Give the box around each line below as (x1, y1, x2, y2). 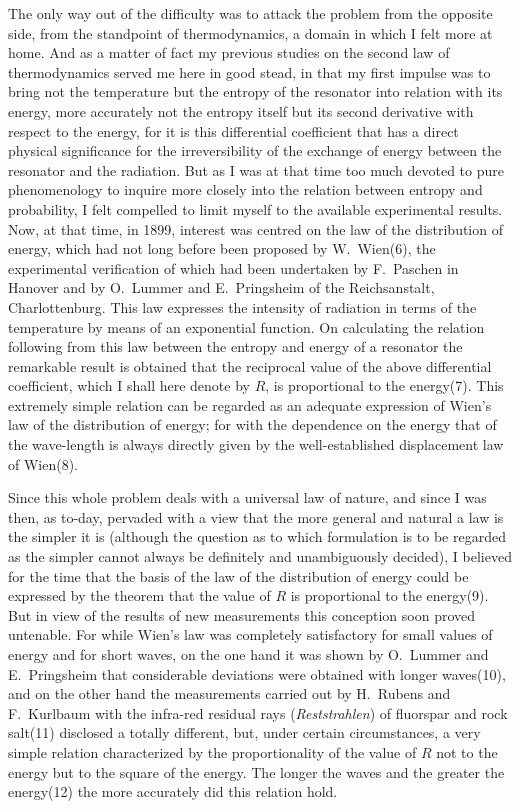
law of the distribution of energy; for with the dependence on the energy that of (8, 414, 497, 435)
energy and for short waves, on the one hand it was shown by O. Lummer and (8, 644, 489, 664)
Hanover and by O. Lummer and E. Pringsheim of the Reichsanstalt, (8, 277, 435, 298)
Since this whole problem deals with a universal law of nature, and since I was (8, 487, 487, 508)
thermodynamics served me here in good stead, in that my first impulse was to (8, 61, 491, 82)
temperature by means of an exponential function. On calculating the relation (8, 316, 485, 337)
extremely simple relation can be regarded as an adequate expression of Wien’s (8, 394, 492, 415)
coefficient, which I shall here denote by (8, 375, 250, 396)
